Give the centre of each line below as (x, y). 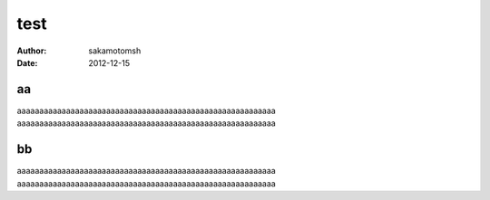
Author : (32, 51)
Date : (27, 62)
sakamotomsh (115, 51)
